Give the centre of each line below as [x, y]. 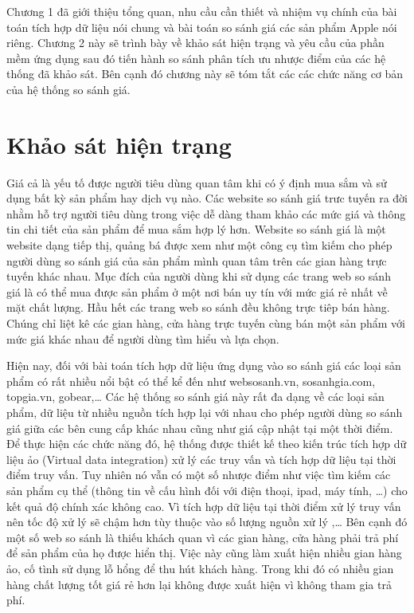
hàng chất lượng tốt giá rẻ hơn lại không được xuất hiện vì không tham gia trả [199, 584]
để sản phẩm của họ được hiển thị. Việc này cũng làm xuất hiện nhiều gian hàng [204, 553]
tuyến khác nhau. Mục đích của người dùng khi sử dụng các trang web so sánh [199, 276]
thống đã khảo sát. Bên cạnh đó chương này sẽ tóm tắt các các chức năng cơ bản [205, 74]
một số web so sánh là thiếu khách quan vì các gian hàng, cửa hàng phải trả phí [203, 537]
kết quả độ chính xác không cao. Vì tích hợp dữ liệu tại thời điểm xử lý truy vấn [204, 506]
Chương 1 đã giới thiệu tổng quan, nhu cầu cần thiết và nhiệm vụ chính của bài [202, 11]
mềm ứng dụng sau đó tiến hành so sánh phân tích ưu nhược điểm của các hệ [196, 58]
